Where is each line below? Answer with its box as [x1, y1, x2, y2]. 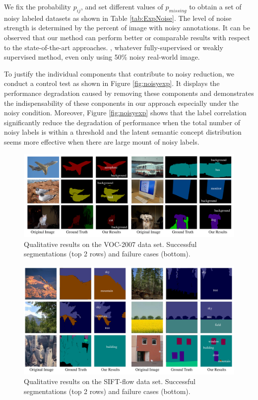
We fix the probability [4, 1, 71, 11]
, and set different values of [80, 1, 163, 11]
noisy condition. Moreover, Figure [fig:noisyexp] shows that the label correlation [4, 107, 247, 118]
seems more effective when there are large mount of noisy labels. [4, 136, 199, 147]
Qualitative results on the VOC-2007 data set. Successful [24, 239, 197, 249]
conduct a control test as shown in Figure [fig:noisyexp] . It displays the [4, 78, 220, 88]
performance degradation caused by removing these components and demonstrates [4, 87, 254, 98]
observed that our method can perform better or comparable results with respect [4, 32, 250, 42]
